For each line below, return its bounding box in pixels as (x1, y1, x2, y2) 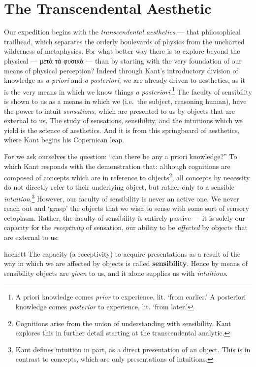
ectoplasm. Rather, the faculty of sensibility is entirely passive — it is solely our (4, 212, 245, 223)
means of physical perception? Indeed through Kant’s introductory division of (4, 65, 238, 75)
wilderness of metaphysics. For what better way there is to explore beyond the (4, 46, 240, 56)
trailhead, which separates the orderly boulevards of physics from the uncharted (4, 36, 245, 46)
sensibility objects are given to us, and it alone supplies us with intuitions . (4, 267, 228, 278)
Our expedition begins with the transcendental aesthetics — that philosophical (4, 27, 241, 37)
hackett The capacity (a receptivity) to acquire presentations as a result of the (4, 248, 240, 259)
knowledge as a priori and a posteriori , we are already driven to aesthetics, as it (4, 75, 245, 85)
